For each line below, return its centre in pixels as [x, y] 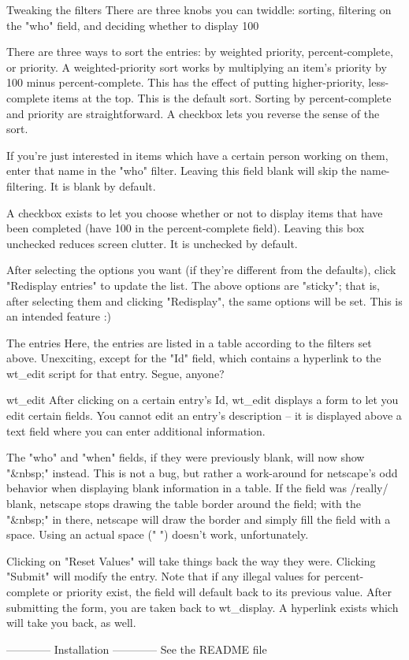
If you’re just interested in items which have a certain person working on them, [197, 155]
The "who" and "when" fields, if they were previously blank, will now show [186, 457]
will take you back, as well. [71, 623]
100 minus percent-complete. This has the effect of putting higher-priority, [186, 82]
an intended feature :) [59, 316]
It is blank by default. [103, 185]
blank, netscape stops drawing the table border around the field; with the [184, 504]
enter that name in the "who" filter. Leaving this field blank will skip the [182, 171]
